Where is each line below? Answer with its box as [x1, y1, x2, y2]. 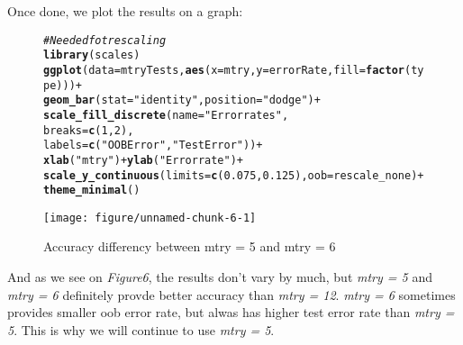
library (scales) [43, 49, 141, 62]
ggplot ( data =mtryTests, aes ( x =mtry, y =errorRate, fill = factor [43, 63, 404, 77]
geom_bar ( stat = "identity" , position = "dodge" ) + [43, 94, 321, 107]
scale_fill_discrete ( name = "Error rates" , [43, 108, 289, 122]
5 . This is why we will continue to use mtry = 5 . [7, 320, 275, 339]
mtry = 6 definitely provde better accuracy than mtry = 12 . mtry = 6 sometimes [7, 285, 456, 304]
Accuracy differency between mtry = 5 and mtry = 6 [43, 237, 336, 256]
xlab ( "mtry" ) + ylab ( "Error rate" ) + [43, 153, 244, 167]
